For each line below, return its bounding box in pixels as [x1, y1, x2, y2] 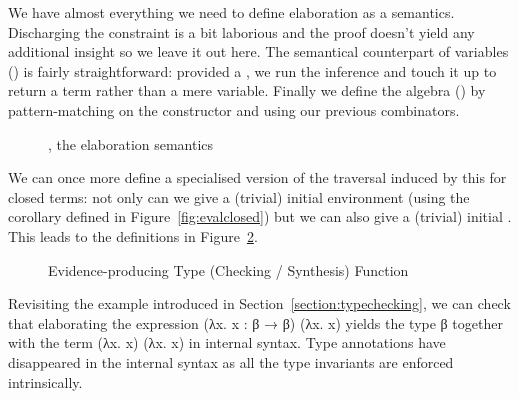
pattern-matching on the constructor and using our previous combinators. [8, 99, 460, 120]
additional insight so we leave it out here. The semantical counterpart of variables [8, 41, 509, 62]
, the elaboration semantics [48, 133, 214, 154]
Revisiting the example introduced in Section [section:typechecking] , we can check [8, 293, 511, 314]
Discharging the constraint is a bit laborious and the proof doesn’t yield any [8, 21, 475, 42]
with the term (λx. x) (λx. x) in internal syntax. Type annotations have [8, 332, 446, 353]
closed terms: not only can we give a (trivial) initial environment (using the [8, 186, 470, 207]
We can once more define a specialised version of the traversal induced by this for [8, 167, 507, 188]
